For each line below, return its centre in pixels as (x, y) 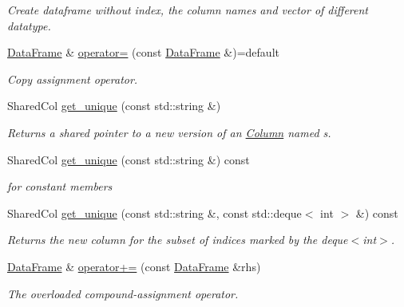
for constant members (60, 186)
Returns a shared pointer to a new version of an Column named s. (169, 132)
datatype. (29, 25)
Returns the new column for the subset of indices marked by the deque (178, 240)
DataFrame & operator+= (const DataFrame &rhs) (134, 266)
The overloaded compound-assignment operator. (123, 293)
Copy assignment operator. (73, 79)
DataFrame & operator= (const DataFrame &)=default (143, 52)
